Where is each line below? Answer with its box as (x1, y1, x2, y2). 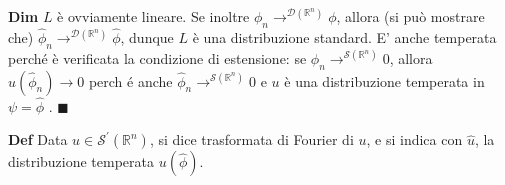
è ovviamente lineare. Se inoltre (57, 6, 250, 26)
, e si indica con (366, 129, 463, 150)
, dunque (120, 27, 174, 48)
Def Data (8, 129, 68, 150)
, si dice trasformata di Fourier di (149, 129, 354, 150)
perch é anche (88, 70, 173, 91)
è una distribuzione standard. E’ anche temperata (192, 27, 497, 48)
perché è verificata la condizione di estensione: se (8, 47, 307, 68)
